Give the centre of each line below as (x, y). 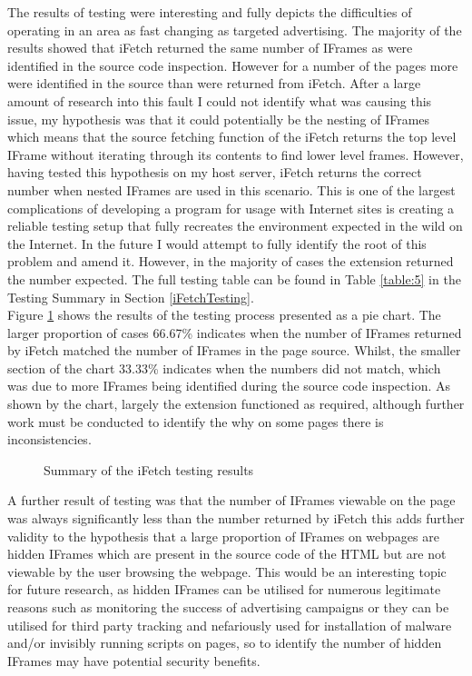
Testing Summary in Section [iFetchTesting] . (131, 297)
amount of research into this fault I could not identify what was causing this (220, 100)
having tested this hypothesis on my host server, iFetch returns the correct (215, 172)
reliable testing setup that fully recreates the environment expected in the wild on (235, 226)
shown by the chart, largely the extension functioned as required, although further (236, 404)
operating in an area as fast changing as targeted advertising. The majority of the (235, 30)
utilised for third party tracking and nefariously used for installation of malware (230, 625)
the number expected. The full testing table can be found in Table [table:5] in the (234, 278)
